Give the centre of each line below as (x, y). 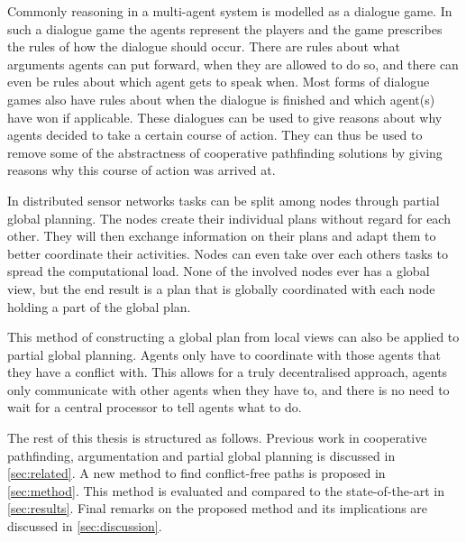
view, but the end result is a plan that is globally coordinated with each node (221, 288)
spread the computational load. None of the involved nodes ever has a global (219, 271)
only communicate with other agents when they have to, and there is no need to (228, 389)
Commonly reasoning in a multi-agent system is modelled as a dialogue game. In (230, 11)
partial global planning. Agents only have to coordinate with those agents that (224, 354)
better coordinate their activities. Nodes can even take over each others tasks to (228, 253)
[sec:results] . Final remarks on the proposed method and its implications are (218, 508)
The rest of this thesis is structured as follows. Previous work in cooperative (217, 438)
